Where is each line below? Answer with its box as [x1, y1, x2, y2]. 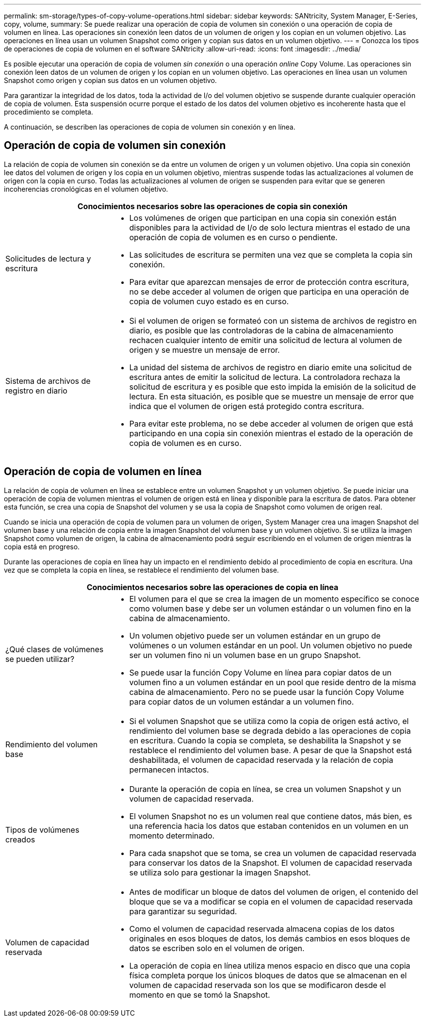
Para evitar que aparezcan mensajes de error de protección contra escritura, [129, 277, 409, 287]
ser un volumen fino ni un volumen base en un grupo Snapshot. [129, 650, 361, 660]
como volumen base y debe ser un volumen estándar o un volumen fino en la [129, 603, 411, 613]
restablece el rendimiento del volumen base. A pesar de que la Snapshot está [129, 745, 412, 755]
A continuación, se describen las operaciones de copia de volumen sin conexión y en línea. [4, 123, 295, 131]
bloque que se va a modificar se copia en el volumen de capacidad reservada [129, 896, 413, 906]
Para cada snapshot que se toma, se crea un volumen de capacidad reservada [129, 848, 417, 858]
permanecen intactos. [129, 764, 209, 774]
